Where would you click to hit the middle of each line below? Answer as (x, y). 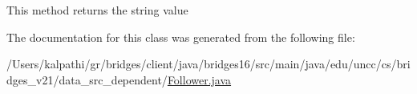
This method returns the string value (97, 10)
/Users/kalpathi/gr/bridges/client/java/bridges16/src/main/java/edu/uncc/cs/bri (208, 64)
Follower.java (199, 79)
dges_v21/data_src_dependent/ (87, 79)
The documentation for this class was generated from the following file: (181, 37)
